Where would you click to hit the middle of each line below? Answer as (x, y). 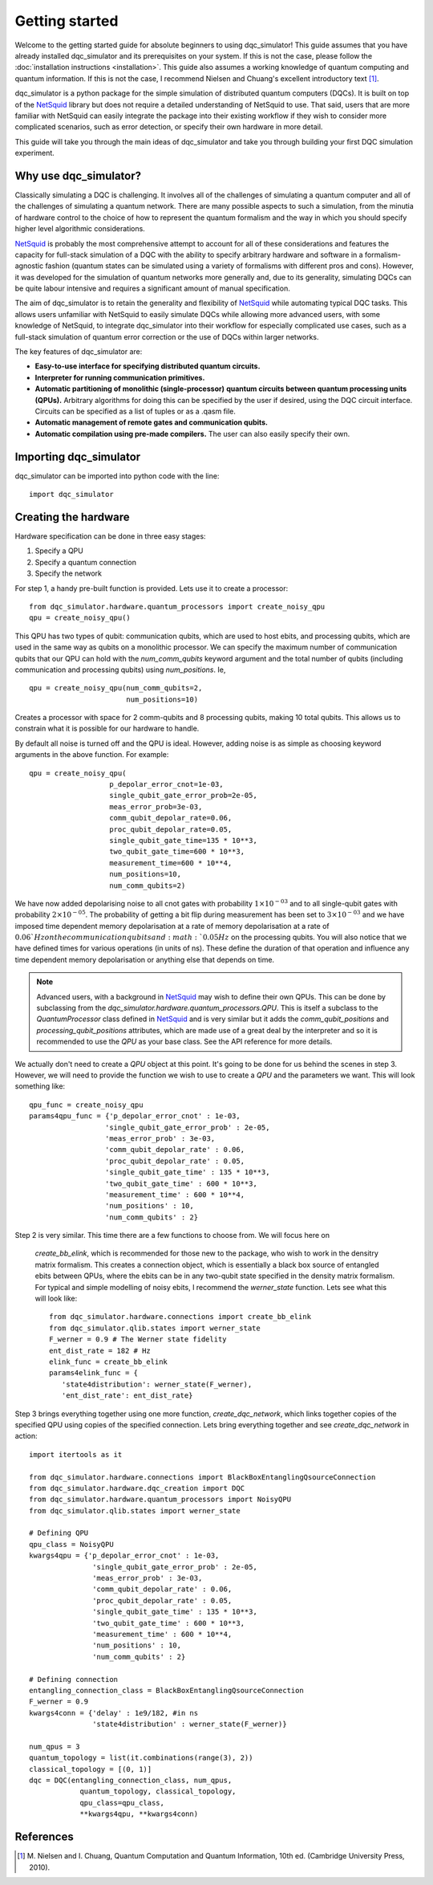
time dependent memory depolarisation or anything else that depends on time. (145, 959)
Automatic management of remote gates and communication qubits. (152, 422)
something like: (40, 1086)
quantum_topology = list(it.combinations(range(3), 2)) (141, 1758)
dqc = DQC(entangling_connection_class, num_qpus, (131, 1781)
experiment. (35, 153)
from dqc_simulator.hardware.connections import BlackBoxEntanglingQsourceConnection (202, 1477)
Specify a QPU (59, 551)
